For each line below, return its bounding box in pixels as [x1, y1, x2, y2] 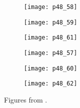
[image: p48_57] [24, 49, 78, 56]
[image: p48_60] [24, 64, 78, 72]
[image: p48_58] [24, 3, 78, 10]
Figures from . [4, 94, 47, 104]
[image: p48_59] [24, 18, 78, 26]
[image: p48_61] [24, 34, 78, 41]
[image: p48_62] [24, 80, 78, 87]
